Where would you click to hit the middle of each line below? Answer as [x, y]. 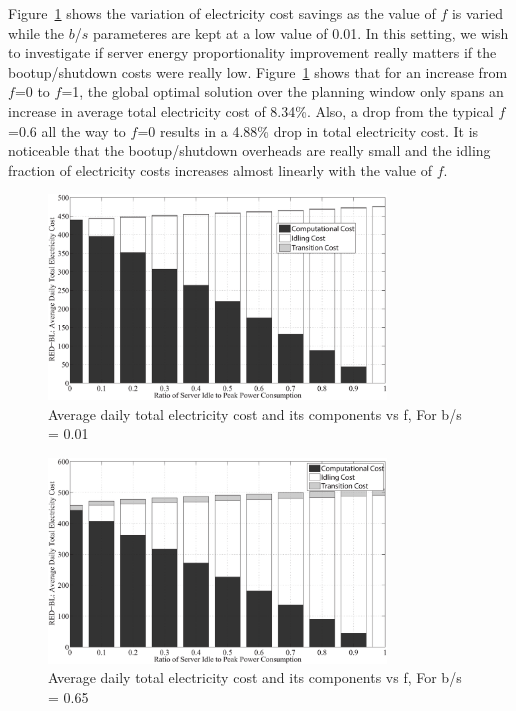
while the [36, 32]
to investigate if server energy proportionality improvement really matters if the [252, 52]
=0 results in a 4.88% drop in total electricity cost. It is [308, 130]
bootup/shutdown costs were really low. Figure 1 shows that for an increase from [258, 71]
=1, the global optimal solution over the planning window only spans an [282, 91]
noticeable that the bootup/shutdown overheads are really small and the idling [249, 150]
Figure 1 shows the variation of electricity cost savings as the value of [222, 13]
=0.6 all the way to [67, 130]
